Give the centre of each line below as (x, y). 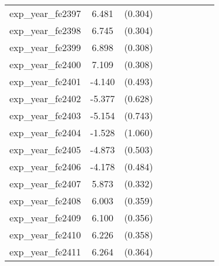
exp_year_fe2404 (45, 132)
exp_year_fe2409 (45, 218)
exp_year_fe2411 (45, 252)
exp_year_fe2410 (45, 235)
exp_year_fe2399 (45, 47)
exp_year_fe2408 (45, 201)
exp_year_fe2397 (45, 13)
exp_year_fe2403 (45, 115)
